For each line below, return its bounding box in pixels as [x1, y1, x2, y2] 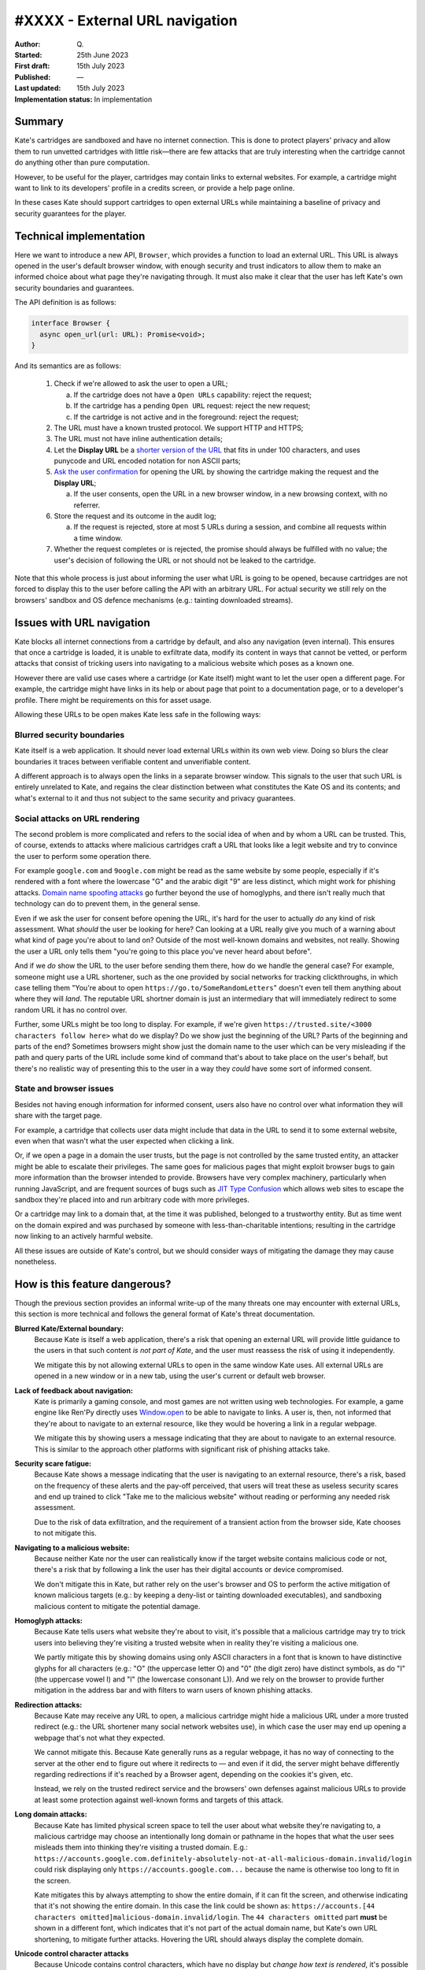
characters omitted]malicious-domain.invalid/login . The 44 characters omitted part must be [34, 1912, 388, 1922]
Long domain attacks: [14, 1809, 87, 1819]
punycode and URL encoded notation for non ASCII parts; [54, 456, 242, 466]
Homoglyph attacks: [14, 1615, 83, 1625]
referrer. [73, 500, 101, 510]
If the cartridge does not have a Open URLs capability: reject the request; [73, 390, 312, 400]
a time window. [73, 533, 123, 543]
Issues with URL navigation [14, 615, 151, 630]
